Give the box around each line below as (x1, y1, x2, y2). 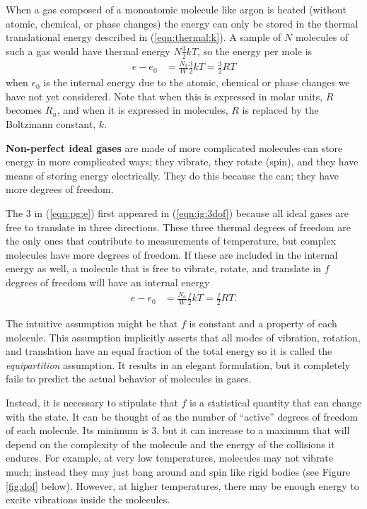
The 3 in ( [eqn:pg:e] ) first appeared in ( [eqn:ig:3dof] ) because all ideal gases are (6, 205, 349, 220)
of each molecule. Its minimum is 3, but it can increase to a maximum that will (6, 423, 350, 438)
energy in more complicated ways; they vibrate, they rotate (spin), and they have (6, 154, 359, 169)
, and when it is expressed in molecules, (57, 103, 228, 117)
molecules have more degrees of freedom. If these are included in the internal (6, 247, 338, 262)
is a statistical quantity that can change (190, 395, 362, 410)
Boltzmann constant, (6, 116, 96, 131)
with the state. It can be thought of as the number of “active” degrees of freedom (6, 409, 359, 423)
